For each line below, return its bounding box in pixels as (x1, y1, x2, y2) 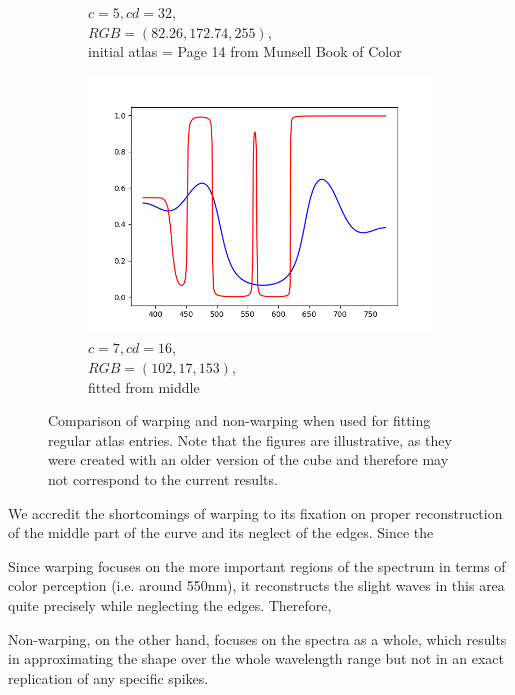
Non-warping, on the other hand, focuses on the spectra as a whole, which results (8, 628, 507, 649)
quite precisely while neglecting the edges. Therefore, (8, 594, 332, 615)
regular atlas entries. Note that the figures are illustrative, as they (48, 429, 452, 450)
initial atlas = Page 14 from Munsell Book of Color (88, 41, 402, 62)
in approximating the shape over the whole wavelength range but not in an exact (8, 648, 505, 669)
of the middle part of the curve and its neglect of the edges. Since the (8, 522, 434, 543)
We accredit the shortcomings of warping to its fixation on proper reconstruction (8, 502, 503, 523)
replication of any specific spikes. (8, 667, 209, 688)
